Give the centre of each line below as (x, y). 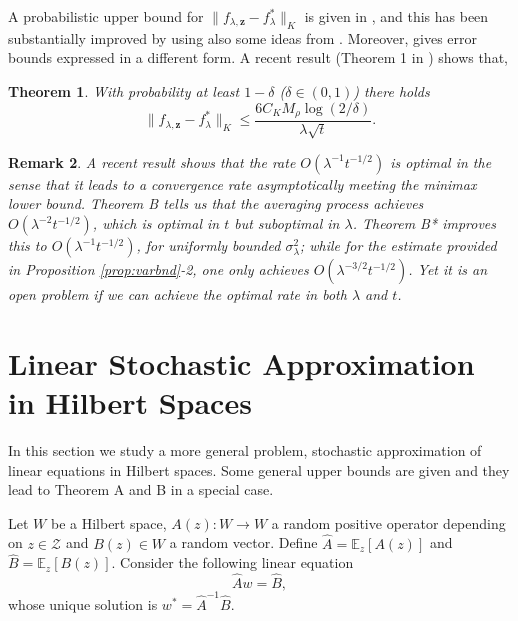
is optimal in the (441, 161)
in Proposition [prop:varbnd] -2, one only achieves (158, 269)
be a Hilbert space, (108, 522)
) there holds (391, 90)
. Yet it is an (448, 269)
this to (27, 245)
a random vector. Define (243, 542)
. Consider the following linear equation (232, 562)
